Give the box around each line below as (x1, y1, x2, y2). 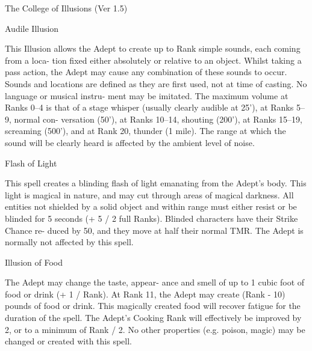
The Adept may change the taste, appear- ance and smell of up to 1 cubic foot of (5, 276, 305, 288)
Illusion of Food (5, 255, 63, 268)
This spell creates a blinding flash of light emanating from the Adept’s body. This (5, 177, 307, 189)
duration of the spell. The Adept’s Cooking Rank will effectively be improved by (5, 311, 302, 324)
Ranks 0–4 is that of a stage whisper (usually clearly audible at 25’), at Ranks (5, 101, 294, 114)
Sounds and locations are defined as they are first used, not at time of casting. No (5, 77, 307, 90)
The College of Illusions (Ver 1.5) (5, 2, 128, 14)
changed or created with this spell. (5, 335, 133, 347)
